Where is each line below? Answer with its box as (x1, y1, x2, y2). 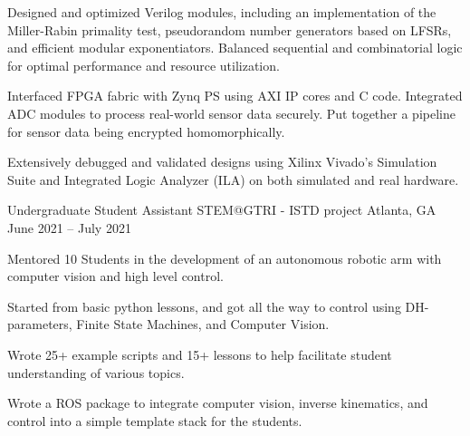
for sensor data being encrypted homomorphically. (7, 121, 285, 140)
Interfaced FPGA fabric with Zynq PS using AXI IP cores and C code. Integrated (7, 86, 463, 105)
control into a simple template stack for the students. (7, 411, 302, 430)
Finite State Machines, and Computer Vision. (76, 315, 330, 334)
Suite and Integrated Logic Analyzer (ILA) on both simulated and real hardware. (7, 170, 459, 189)
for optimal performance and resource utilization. (7, 55, 280, 74)
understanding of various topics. (7, 363, 185, 382)
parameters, (7, 315, 72, 334)
